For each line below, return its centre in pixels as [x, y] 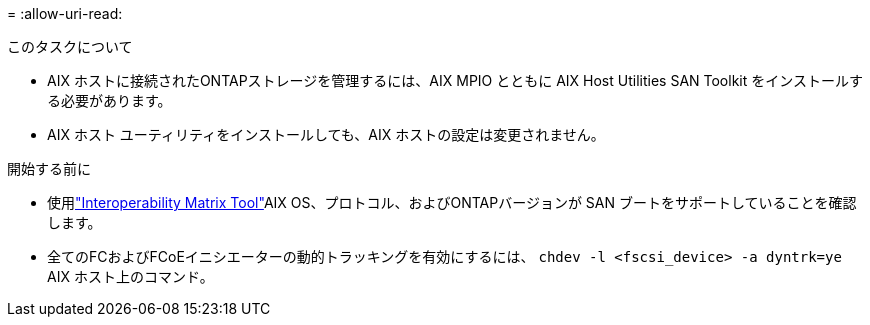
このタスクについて [70, 46]
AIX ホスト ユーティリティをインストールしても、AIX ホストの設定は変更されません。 [326, 134]
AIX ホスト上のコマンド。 [130, 276]
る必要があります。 [109, 100]
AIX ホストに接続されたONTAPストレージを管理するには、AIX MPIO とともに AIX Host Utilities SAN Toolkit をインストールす [455, 80]
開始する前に [49, 168]
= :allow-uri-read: [65, 13]
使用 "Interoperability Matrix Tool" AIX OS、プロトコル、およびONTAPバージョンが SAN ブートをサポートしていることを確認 [452, 202]
